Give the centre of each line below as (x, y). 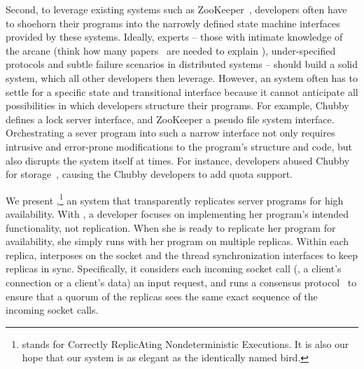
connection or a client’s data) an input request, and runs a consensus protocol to (181, 282)
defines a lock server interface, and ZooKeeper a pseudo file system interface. (170, 119)
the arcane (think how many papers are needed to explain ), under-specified (171, 50)
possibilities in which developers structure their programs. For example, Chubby (177, 105)
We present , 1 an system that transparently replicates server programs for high (175, 199)
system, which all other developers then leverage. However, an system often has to (182, 77)
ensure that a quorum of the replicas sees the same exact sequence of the (162, 296)
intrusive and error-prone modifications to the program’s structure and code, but (179, 146)
